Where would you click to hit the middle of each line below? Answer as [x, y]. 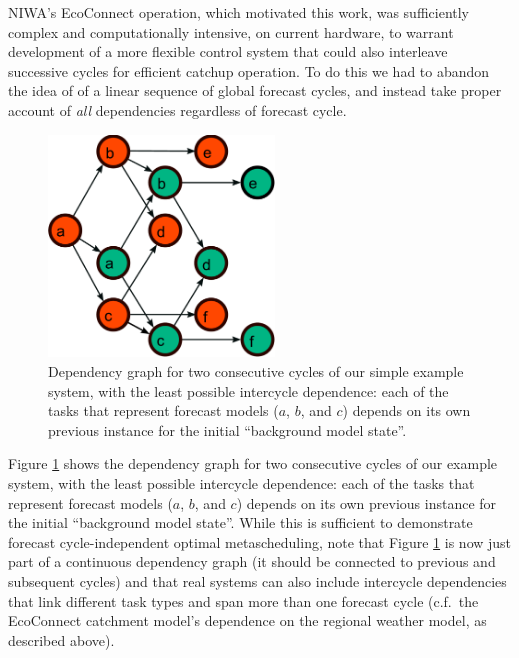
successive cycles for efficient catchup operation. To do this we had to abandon [249, 70]
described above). [61, 639]
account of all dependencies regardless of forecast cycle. [177, 109]
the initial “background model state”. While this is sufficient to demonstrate [240, 522]
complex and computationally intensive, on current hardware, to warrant [231, 31]
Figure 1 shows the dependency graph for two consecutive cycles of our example [253, 463]
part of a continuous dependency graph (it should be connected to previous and [252, 561]
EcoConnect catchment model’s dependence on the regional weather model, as [247, 620]
